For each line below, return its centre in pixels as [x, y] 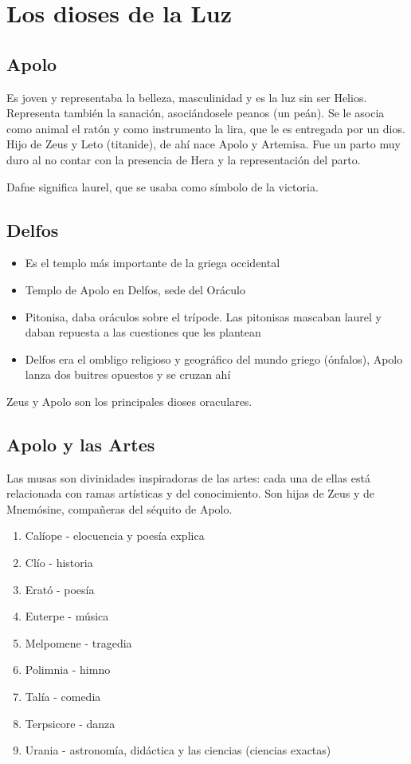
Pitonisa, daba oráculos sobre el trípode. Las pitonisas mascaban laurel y [203, 316]
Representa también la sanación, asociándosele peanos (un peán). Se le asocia [196, 113]
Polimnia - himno [68, 669]
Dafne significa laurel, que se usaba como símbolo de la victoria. [162, 186]
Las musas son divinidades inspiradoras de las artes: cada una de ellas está [188, 477]
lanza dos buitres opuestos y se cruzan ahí [128, 374]
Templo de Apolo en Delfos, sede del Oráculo [135, 289]
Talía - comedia [63, 697]
